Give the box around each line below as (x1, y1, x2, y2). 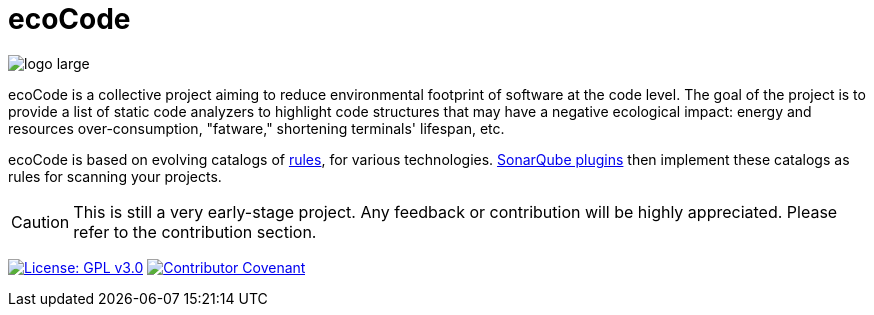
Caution (11, 211, 70, 232)
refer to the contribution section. (73, 221, 317, 242)
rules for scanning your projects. (8, 167, 222, 185)
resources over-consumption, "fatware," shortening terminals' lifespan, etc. (8, 119, 505, 137)
